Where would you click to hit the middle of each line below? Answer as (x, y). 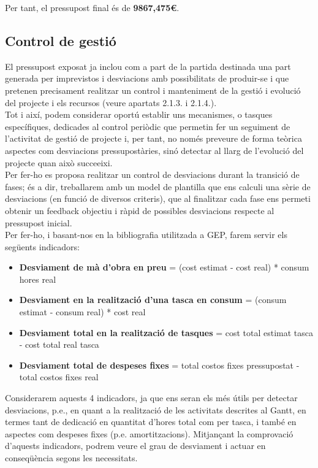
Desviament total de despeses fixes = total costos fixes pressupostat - (159, 365)
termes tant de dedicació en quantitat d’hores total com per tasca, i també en (151, 422)
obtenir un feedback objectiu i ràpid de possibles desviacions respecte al (140, 210)
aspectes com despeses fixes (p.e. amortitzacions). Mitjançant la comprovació (149, 433)
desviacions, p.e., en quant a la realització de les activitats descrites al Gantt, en (156, 409)
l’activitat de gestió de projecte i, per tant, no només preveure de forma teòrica (153, 138)
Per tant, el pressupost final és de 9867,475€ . (92, 7)
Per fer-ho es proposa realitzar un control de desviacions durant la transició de (152, 175)
